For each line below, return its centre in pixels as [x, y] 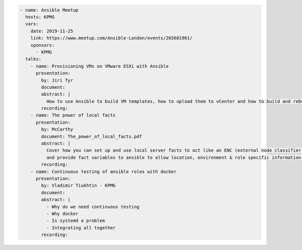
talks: [33, 59]
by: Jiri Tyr [57, 80]
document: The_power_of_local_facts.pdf [92, 136]
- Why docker [62, 214]
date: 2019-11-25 [52, 31]
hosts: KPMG [40, 17]
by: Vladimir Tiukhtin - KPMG [78, 185]
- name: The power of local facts [73, 115]
